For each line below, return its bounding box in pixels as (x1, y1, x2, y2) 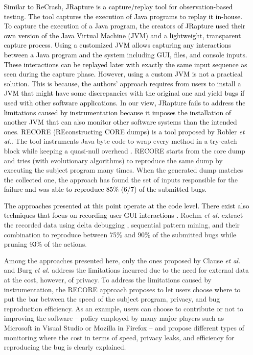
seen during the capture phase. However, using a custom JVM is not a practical (4, 69, 243, 79)
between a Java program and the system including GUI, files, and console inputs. (4, 49, 247, 59)
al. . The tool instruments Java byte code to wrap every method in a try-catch (4, 136, 237, 146)
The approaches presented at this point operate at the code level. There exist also (4, 200, 249, 210)
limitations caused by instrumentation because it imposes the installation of (4, 107, 231, 117)
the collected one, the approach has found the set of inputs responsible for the (4, 174, 238, 184)
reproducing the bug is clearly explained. (4, 342, 126, 352)
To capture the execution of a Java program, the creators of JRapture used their (4, 21, 246, 31)
